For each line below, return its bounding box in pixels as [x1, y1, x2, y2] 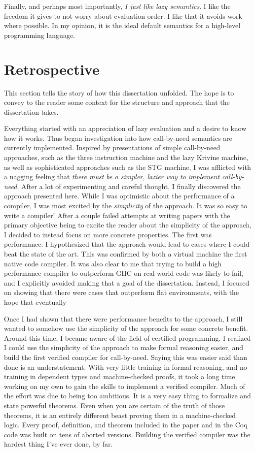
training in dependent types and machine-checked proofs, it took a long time [4, 371, 235, 382]
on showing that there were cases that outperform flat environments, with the [4, 287, 239, 297]
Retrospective [4, 59, 100, 79]
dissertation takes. [4, 106, 59, 117]
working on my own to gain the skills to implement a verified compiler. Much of [4, 381, 245, 391]
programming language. [4, 30, 75, 40]
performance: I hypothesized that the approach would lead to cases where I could [4, 239, 250, 249]
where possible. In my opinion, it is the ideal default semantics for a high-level [4, 20, 241, 31]
